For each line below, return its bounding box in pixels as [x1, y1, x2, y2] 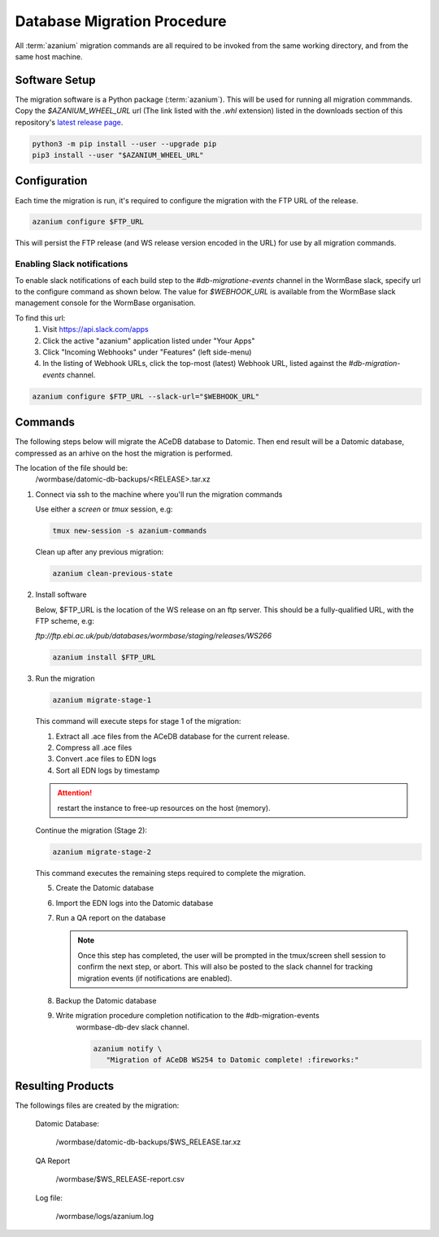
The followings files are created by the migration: [15, 1100, 180, 1110]
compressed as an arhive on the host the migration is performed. [15, 448, 233, 458]
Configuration [15, 174, 88, 188]
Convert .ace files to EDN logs [55, 754, 157, 764]
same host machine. [15, 51, 83, 61]
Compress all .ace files [55, 743, 133, 752]
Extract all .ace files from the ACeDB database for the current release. [55, 731, 290, 741]
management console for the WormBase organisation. [15, 298, 196, 308]
